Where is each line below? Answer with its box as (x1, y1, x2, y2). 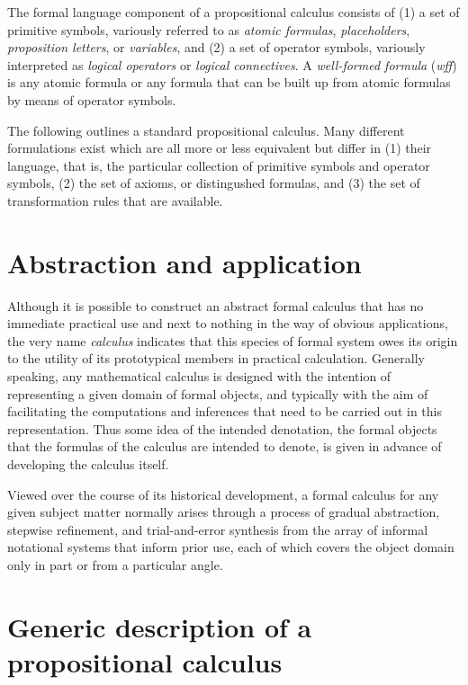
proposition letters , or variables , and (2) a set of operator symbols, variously (7, 38, 426, 57)
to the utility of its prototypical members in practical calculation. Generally (7, 349, 425, 368)
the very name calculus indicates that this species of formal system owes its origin (7, 331, 458, 350)
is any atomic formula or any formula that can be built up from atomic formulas (7, 73, 451, 92)
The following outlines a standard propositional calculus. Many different (7, 120, 405, 139)
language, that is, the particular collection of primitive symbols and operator (7, 156, 430, 174)
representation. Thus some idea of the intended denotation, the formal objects (7, 419, 437, 438)
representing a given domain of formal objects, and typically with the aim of (7, 384, 428, 403)
